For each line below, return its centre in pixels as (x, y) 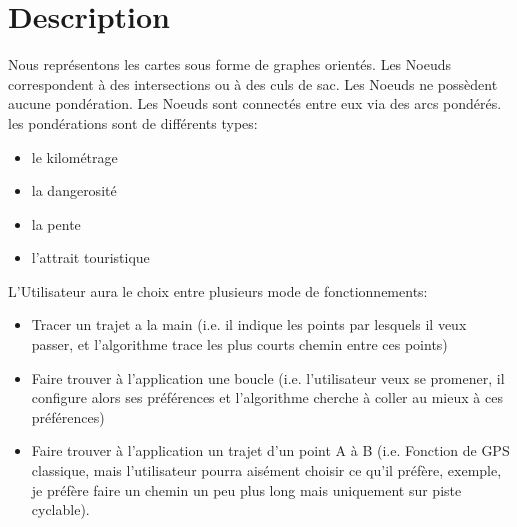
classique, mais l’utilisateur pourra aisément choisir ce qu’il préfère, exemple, (266, 470)
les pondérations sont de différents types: (133, 122)
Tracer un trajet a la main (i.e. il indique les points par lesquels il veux (249, 324)
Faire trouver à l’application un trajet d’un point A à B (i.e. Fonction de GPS (270, 450)
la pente (56, 223)
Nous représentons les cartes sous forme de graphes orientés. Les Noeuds (229, 64)
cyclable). (60, 509)
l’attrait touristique (90, 257)
